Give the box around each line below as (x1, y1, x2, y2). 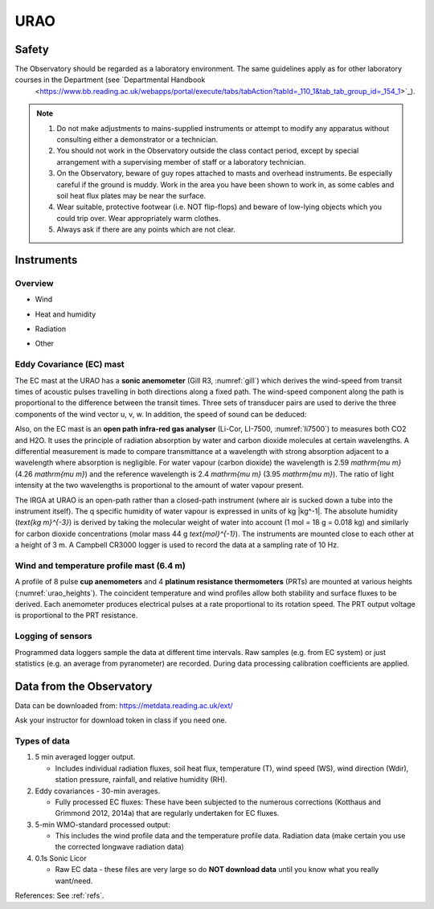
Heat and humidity (35, 309, 96, 319)
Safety (14, 43, 50, 56)
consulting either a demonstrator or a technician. (56, 135, 219, 145)
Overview (14, 277, 54, 289)
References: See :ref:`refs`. (14, 891, 104, 900)
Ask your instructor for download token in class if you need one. (14, 715, 227, 725)
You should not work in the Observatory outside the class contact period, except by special (56, 145, 359, 156)
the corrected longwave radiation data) (55, 842, 185, 852)
